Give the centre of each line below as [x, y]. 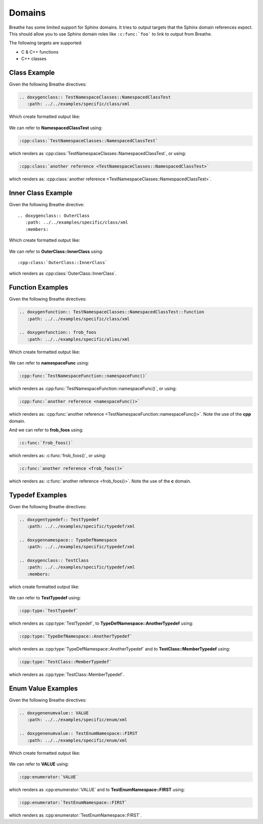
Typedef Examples [38, 495]
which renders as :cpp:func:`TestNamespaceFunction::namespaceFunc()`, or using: [93, 389]
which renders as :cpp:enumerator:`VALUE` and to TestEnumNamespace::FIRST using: [97, 789]
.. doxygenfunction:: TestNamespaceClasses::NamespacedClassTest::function [112, 312]
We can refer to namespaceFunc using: [49, 363]
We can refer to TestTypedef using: [45, 598]
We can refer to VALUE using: [39, 764]
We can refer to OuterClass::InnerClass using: [56, 251]
